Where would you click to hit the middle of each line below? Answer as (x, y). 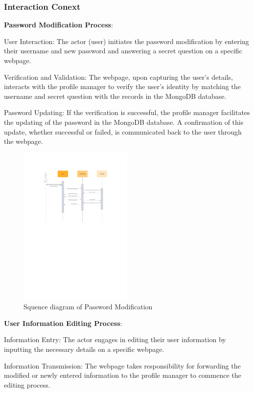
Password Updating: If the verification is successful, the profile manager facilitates (127, 112)
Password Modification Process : (58, 25)
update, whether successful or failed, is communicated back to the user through (123, 131)
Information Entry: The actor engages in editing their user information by (115, 339)
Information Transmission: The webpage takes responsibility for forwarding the (122, 365)
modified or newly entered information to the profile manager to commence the (123, 375)
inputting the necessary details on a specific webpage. (84, 349)
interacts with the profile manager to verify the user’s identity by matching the (122, 86)
